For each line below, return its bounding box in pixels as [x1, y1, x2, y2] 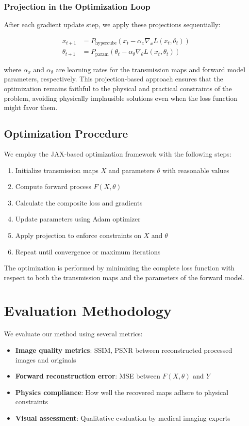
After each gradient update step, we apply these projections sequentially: [4, 19, 221, 30]
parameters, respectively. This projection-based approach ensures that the [4, 74, 223, 84]
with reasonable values [162, 165, 230, 175]
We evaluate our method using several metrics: [4, 329, 143, 339]
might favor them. [4, 102, 58, 112]
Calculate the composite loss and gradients [15, 197, 143, 207]
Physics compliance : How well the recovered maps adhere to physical [15, 387, 229, 397]
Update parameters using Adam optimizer [15, 214, 141, 224]
